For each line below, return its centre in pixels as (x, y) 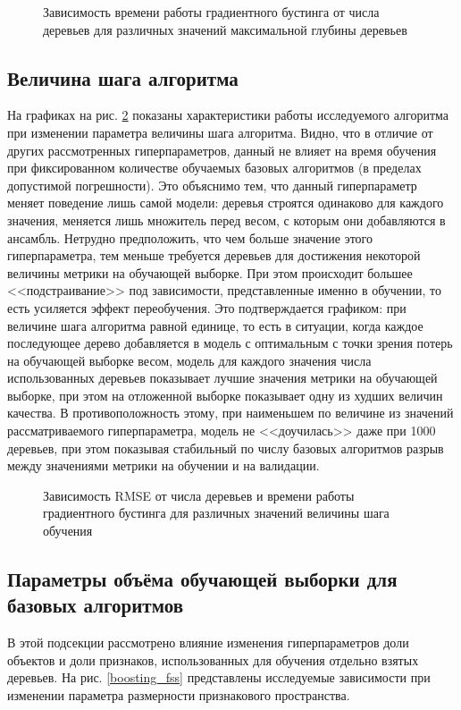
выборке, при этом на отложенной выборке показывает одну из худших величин (225, 395)
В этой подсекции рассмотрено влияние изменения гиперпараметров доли (208, 642)
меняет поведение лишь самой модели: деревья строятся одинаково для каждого (226, 203)
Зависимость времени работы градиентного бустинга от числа (211, 12)
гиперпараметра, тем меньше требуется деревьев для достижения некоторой (214, 255)
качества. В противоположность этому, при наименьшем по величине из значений (230, 413)
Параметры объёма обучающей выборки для (202, 579)
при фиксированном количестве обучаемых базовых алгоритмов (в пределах (214, 168)
